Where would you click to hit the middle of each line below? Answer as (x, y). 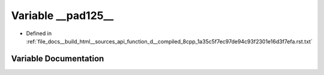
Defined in (39, 33)
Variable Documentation (58, 59)
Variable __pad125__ (62, 15)
